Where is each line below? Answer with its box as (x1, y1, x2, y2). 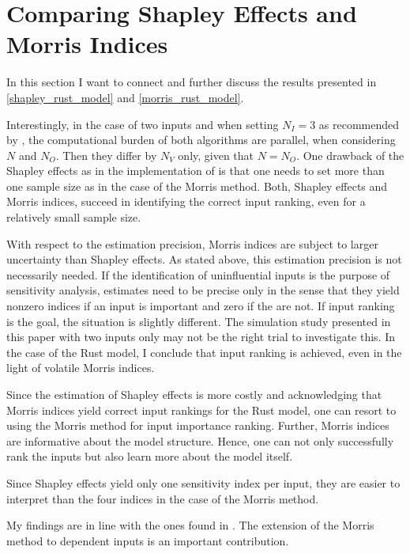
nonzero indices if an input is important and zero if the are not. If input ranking (6, 298, 395, 314)
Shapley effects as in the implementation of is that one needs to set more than (6, 162, 385, 179)
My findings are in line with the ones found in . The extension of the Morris (6, 517, 374, 533)
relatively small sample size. (6, 209, 141, 226)
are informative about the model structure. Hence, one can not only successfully (6, 432, 394, 449)
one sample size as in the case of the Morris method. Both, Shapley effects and (6, 177, 388, 194)
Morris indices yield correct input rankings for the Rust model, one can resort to (6, 401, 397, 418)
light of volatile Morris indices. (6, 359, 155, 376)
